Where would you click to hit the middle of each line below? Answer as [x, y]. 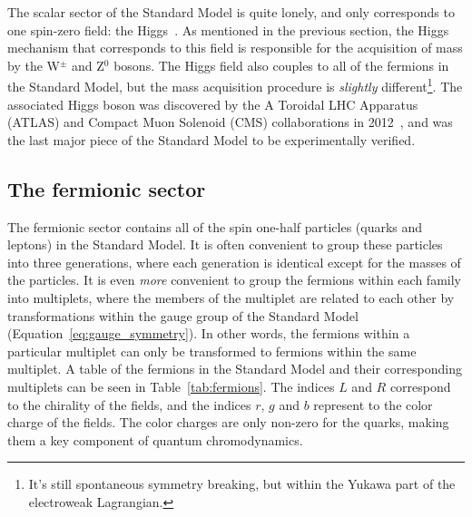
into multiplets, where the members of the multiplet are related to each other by [231, 297]
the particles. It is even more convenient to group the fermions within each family [234, 280]
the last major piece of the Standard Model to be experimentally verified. [211, 139]
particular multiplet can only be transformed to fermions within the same [212, 351]
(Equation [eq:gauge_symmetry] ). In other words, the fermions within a [209, 333]
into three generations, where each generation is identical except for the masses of [234, 262]
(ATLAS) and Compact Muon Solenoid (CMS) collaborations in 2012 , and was [230, 122]
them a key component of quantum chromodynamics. [155, 439]
